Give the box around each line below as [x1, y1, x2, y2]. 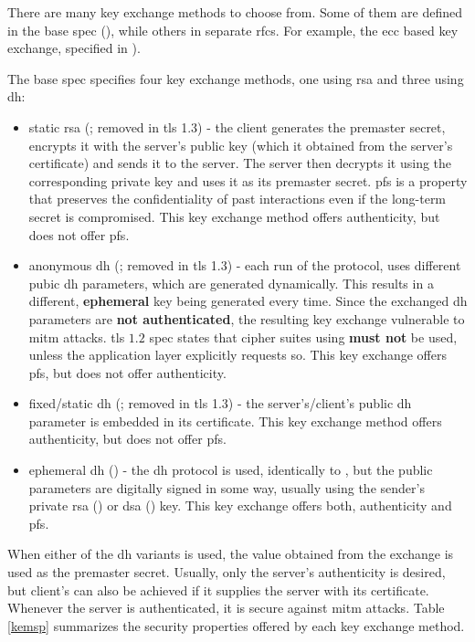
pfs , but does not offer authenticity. [28, 363, 227, 382]
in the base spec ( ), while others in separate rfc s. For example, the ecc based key [7, 20, 459, 39]
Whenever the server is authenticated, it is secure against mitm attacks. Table [7, 598, 445, 617]
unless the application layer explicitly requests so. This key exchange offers [28, 345, 447, 364]
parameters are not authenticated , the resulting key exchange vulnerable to [28, 309, 465, 328]
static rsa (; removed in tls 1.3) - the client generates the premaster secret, [28, 117, 446, 136]
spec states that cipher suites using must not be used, [149, 327, 458, 346]
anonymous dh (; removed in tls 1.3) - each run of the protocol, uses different [28, 256, 461, 275]
